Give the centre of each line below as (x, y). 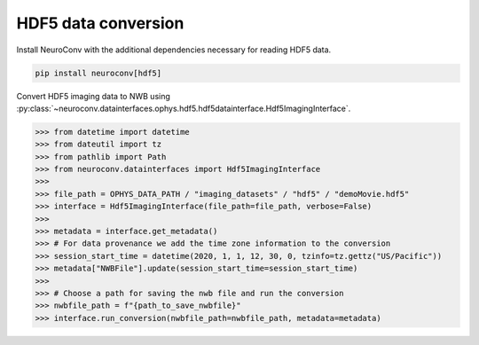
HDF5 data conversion (100, 23)
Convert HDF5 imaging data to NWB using (93, 96)
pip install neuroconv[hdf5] (98, 73)
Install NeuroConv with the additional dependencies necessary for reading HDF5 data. (174, 50)
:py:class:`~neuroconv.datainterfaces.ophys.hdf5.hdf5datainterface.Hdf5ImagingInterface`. (184, 108)
